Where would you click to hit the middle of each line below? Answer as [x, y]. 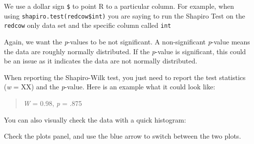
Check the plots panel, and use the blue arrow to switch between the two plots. [123, 136]
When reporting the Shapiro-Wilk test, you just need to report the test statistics [125, 77]
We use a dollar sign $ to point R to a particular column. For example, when [119, 6]
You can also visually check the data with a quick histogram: [95, 119]
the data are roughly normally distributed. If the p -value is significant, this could [125, 51]
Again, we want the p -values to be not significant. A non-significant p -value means [127, 41]
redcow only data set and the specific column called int [88, 25]
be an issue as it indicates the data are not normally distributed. [101, 61]
